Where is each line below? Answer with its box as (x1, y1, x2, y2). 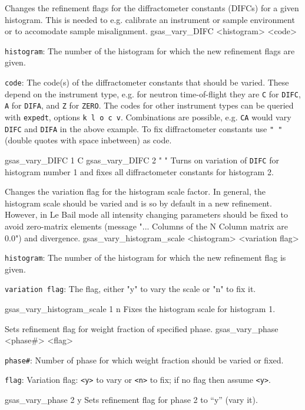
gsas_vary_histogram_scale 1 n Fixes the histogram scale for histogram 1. (5, 303, 276, 315)
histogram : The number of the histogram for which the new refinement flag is (5, 251, 286, 264)
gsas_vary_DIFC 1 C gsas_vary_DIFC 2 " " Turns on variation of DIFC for (5, 153, 279, 166)
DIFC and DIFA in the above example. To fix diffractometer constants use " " (5, 122, 283, 135)
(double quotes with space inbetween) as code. (5, 134, 172, 146)
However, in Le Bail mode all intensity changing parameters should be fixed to (5, 208, 288, 221)
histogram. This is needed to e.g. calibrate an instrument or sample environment (5, 13, 295, 25)
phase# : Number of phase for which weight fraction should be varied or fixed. (5, 353, 284, 366)
